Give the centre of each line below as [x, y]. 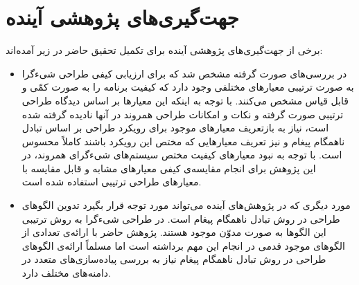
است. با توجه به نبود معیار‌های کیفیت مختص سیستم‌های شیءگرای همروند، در [182, 155]
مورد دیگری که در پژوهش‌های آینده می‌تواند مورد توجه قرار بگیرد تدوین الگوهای [186, 205]
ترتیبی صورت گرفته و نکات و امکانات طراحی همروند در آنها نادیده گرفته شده [183, 114]
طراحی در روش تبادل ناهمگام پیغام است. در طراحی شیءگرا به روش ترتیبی [181, 218]
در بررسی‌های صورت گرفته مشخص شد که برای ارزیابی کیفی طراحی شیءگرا [184, 73]
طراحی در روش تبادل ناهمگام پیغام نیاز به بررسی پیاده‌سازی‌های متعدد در [174, 259]
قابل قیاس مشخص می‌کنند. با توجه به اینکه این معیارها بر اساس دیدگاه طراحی [185, 100]
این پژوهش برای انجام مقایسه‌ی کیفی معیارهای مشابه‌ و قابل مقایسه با [169, 168]
